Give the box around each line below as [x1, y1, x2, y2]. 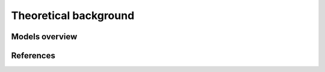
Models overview [11, 32, 78, 42]
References [11, 51, 55, 61]
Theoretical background [11, 9, 135, 22]
